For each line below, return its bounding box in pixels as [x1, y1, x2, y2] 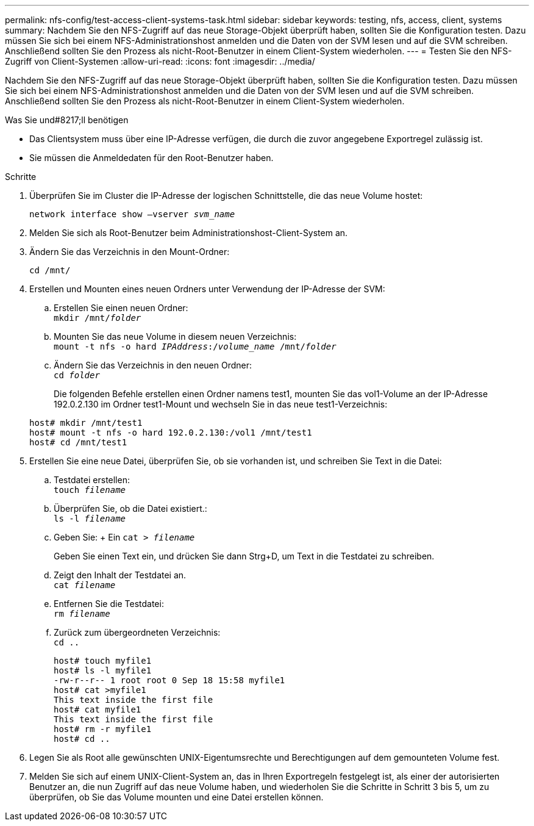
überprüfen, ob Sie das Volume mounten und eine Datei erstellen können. [29, 792, 324, 802]
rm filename [54, 609, 110, 619]
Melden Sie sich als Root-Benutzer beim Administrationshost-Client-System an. [29, 228, 348, 238]
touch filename [54, 485, 126, 495]
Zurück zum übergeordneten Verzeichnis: [54, 627, 221, 637]
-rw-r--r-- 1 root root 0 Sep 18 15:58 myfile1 [54, 675, 285, 685]
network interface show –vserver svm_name [29, 209, 235, 219]
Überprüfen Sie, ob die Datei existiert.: [54, 503, 207, 514]
